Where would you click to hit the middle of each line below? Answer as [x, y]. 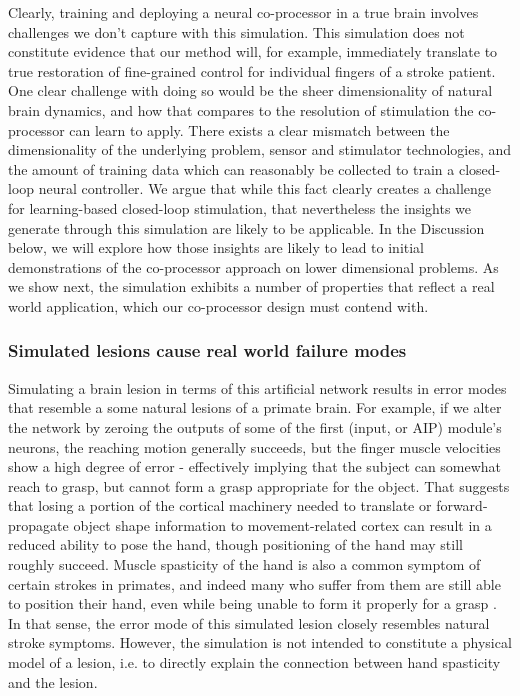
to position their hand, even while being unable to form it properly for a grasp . [252, 603]
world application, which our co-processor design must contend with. [218, 305]
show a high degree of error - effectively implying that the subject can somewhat [255, 466]
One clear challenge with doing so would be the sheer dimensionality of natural [250, 90]
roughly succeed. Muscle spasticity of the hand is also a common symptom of [244, 564]
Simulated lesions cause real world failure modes [207, 350]
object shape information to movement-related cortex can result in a [282, 524]
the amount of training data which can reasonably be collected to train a [231, 168]
